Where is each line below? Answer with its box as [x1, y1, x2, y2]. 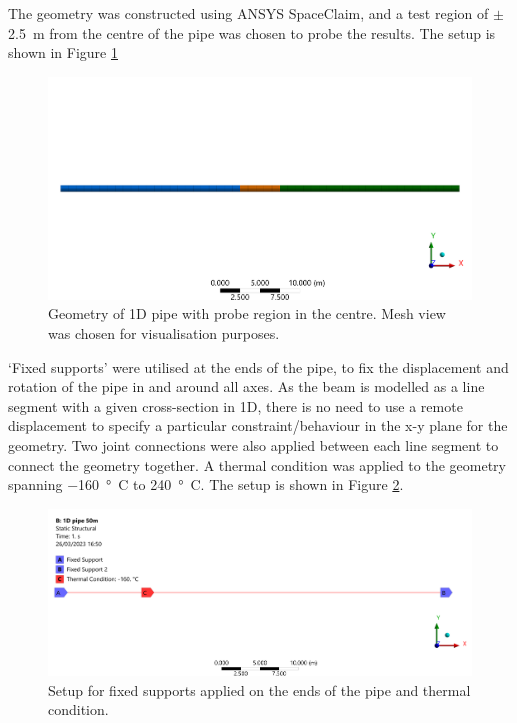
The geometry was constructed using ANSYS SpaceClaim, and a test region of [8, 3, 489, 23]
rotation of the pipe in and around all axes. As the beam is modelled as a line [8, 376, 485, 397]
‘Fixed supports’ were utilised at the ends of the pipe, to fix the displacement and [8, 356, 509, 377]
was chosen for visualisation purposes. [48, 322, 280, 343]
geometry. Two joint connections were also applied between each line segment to [8, 434, 499, 455]
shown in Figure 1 [8, 42, 118, 63]
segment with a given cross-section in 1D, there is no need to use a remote [8, 395, 463, 416]
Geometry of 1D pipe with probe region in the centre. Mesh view [48, 303, 446, 324]
